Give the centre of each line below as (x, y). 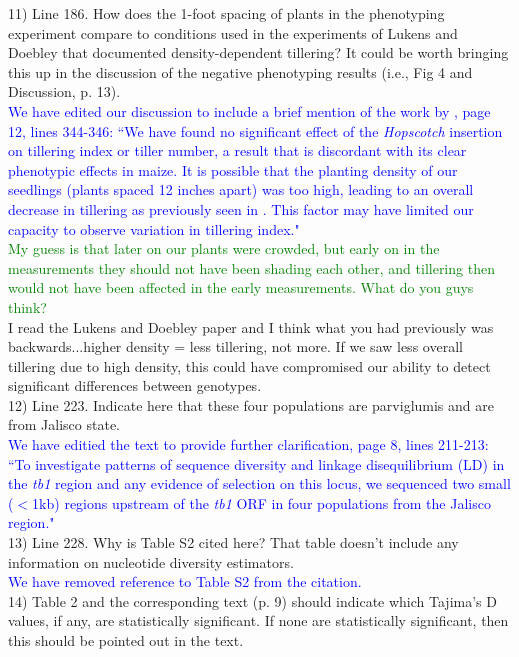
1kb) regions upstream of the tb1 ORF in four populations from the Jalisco (261, 502)
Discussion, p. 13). (64, 91)
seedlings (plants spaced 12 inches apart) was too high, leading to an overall (241, 189)
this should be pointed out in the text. (126, 640)
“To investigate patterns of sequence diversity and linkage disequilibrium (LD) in (256, 463)
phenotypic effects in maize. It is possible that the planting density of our (233, 169)
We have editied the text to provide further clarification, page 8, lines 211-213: (248, 444)
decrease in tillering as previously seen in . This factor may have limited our (241, 208)
